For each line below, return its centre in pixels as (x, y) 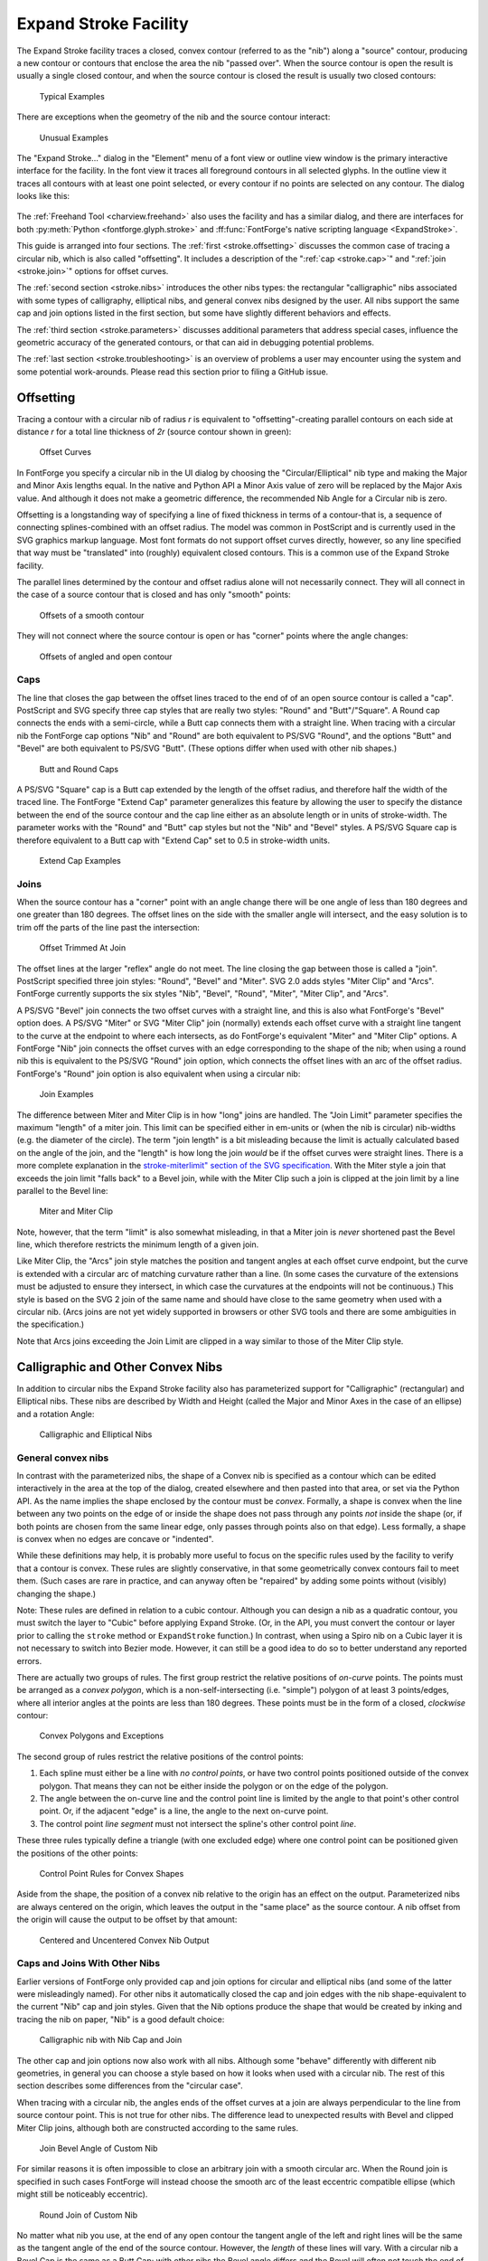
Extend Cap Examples (80, 860)
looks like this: (43, 196)
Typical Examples (72, 96)
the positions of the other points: (78, 1853)
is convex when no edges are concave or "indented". (115, 1538)
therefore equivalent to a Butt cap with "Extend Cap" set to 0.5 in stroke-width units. (173, 840)
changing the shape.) (56, 1594)
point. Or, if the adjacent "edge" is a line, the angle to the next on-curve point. (184, 1811)
